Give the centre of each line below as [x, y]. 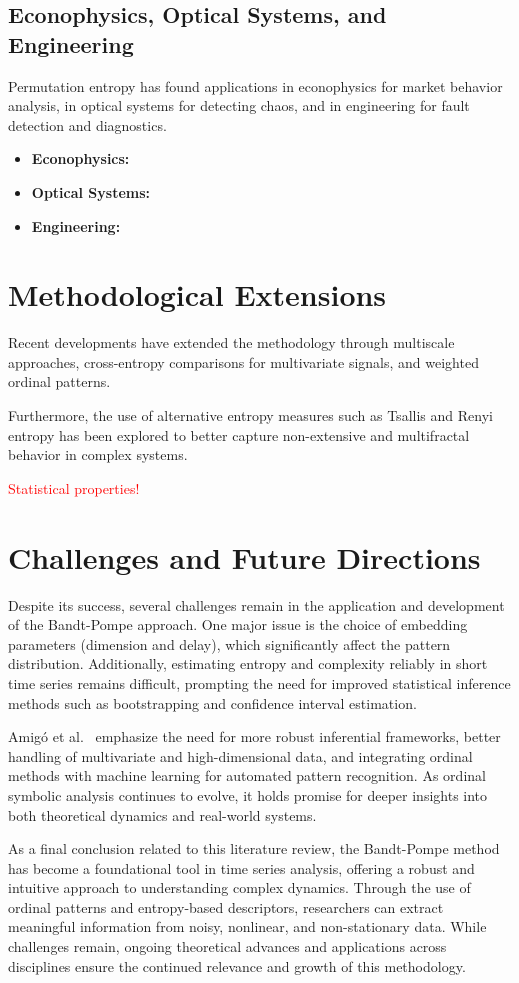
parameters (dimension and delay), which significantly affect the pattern [229, 643]
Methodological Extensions [197, 294]
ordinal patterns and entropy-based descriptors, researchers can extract [226, 906]
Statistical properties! [74, 487]
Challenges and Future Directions [244, 556]
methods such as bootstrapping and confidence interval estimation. [212, 702]
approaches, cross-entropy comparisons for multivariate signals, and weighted [243, 361]
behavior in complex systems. [98, 454]
